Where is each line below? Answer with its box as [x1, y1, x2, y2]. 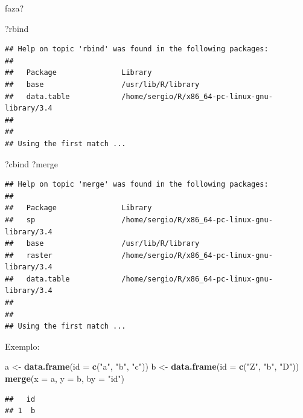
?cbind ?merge [5, 157, 58, 170]
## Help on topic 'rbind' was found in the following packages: [5, 45, 269, 54]
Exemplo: [5, 339, 40, 352]
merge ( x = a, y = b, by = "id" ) [5, 372, 125, 385]
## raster [5, 251, 53, 260]
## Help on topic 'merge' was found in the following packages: [5, 180, 269, 189]
